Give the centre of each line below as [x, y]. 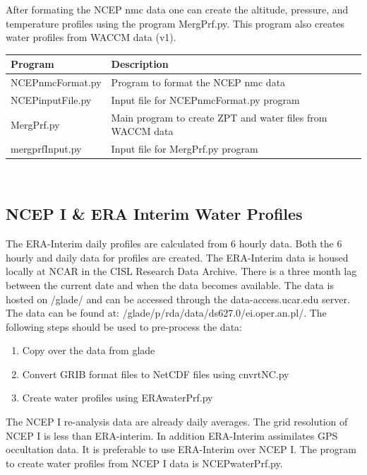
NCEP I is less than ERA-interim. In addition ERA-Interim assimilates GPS [172, 435]
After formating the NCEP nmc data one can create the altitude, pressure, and [177, 9]
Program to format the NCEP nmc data [198, 82]
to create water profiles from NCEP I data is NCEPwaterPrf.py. [144, 463]
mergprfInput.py [46, 149]
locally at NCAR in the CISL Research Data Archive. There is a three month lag [181, 271]
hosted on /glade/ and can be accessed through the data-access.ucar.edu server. [178, 299]
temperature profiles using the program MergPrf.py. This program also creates [175, 23]
